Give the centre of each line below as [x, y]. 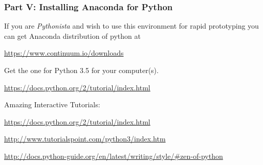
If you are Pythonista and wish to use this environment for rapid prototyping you [131, 26]
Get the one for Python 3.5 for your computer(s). [81, 70]
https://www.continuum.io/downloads [64, 53]
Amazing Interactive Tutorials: [52, 104]
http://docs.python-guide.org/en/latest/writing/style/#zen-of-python [114, 156]
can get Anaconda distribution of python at [72, 36]
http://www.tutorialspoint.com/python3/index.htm [85, 139]
